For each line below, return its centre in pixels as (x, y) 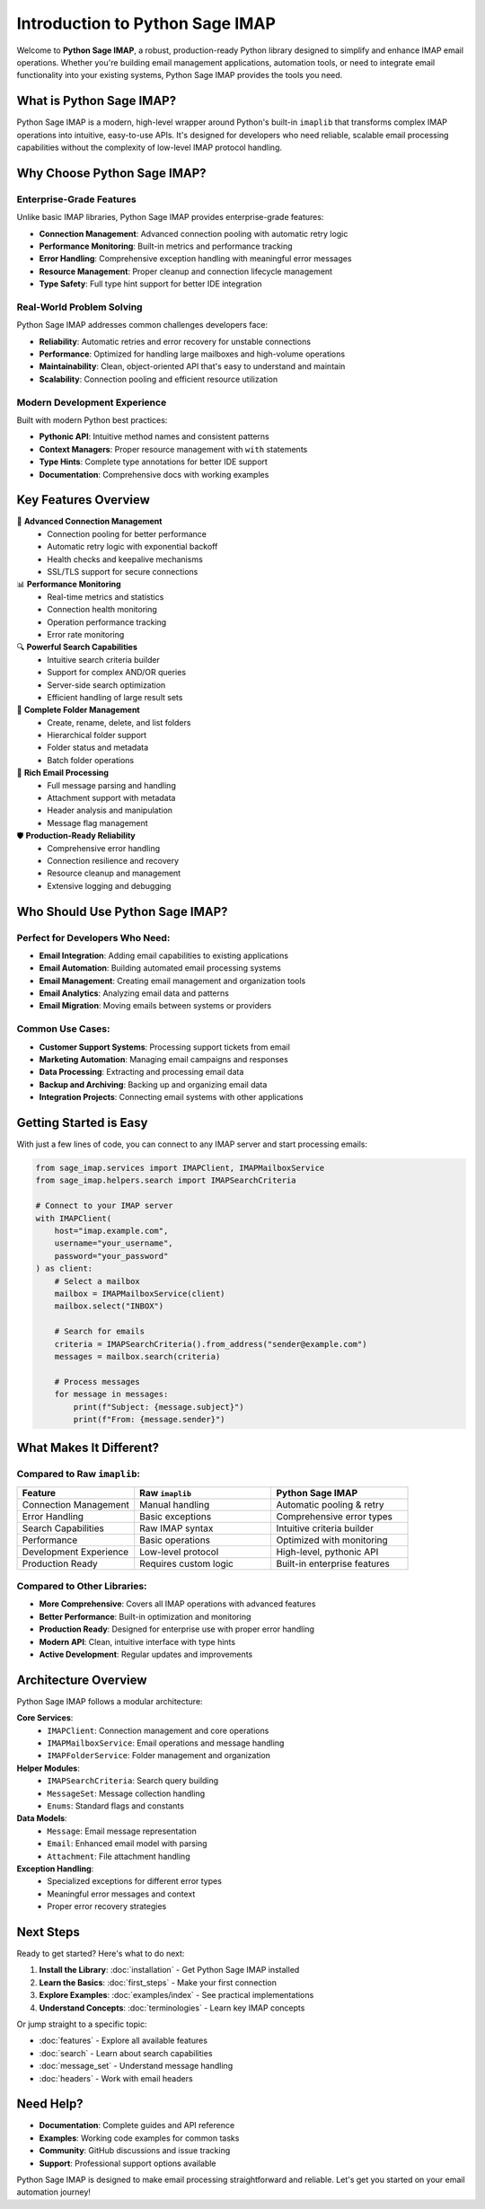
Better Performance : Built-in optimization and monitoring (145, 1616)
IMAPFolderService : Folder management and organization (159, 1756)
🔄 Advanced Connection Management (89, 522)
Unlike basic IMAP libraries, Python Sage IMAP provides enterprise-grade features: (170, 217)
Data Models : (42, 1818)
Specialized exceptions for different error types (134, 1881)
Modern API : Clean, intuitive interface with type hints (137, 1641)
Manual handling (175, 1504)
